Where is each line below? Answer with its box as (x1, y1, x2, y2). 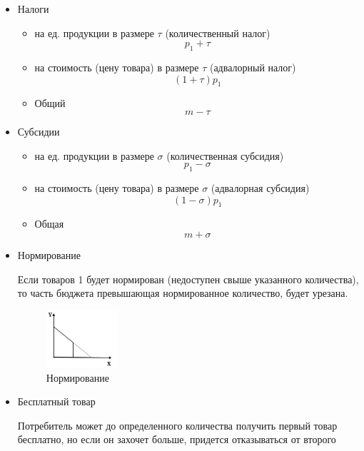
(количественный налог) (165, 25, 271, 40)
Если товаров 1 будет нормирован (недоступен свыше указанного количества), (17, 271, 359, 286)
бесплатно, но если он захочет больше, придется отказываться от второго (17, 432, 336, 447)
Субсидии (17, 123, 60, 138)
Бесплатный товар (17, 394, 96, 409)
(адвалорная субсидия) (211, 180, 310, 195)
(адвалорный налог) (209, 59, 296, 74)
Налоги (17, 1, 49, 16)
